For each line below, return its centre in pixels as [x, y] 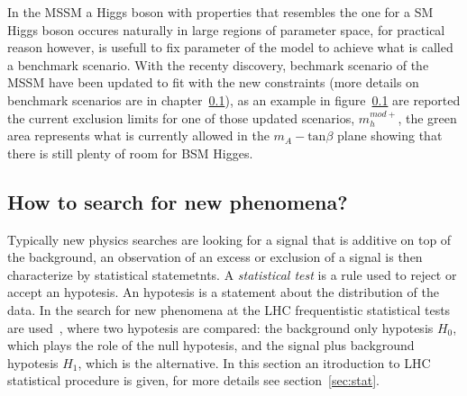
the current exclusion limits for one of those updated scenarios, [181, 117]
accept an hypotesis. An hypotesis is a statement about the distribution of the [223, 292]
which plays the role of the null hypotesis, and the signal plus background [211, 345]
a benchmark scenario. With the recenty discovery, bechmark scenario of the [218, 64]
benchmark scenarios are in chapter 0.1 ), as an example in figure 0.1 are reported [234, 99]
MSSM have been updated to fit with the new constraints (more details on [213, 82]
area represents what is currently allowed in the [138, 135]
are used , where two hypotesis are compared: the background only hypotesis [220, 327]
